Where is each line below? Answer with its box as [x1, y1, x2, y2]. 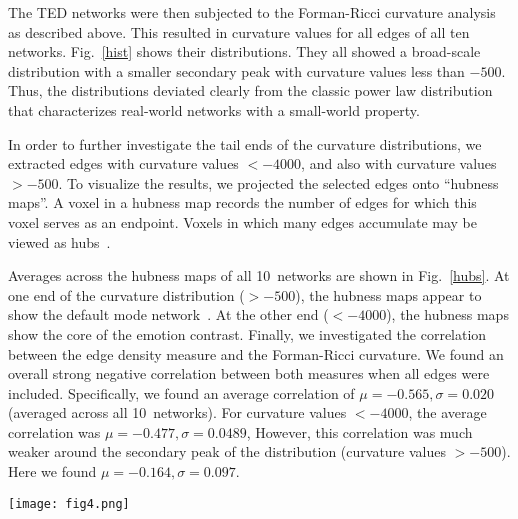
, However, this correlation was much [246, 421, 473, 442]
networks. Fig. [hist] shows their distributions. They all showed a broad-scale [8, 41, 481, 62]
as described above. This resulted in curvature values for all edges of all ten [8, 21, 470, 42]
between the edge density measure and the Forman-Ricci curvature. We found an [8, 343, 504, 364]
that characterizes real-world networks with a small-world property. [8, 99, 420, 120]
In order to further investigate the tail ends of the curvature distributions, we [8, 133, 482, 154]
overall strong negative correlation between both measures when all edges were [8, 363, 490, 384]
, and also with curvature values [301, 153, 497, 174]
